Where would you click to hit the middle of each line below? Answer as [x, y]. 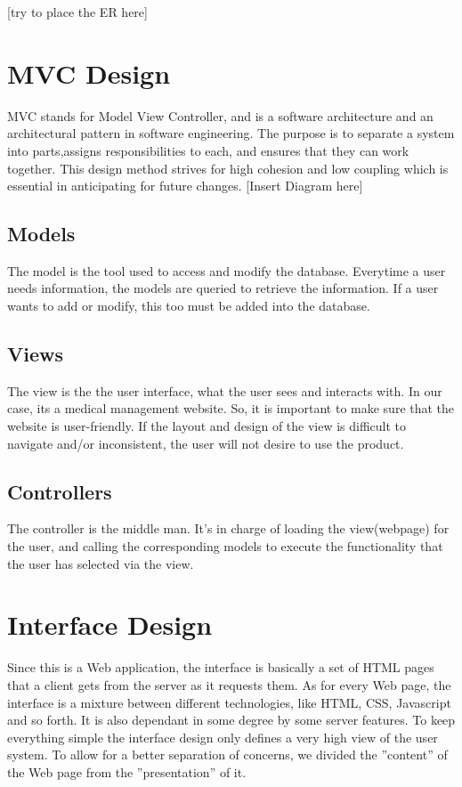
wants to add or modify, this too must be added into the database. [189, 306]
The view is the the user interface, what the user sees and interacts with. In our [225, 390]
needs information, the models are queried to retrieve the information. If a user [223, 288]
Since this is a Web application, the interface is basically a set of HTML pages [221, 667]
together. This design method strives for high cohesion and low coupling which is [228, 168]
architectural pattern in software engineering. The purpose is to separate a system [231, 133]
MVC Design [89, 73]
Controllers [60, 491]
